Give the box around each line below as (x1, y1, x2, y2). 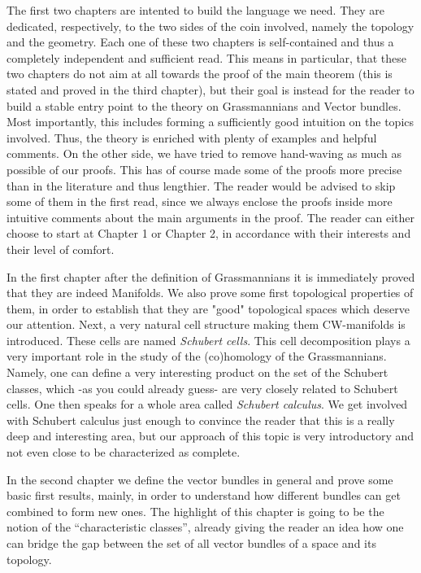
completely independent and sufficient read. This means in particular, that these (7, 49, 406, 66)
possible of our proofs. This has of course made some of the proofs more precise (7, 160, 402, 177)
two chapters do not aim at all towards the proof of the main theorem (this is (7, 65, 393, 82)
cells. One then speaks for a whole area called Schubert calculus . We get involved (7, 396, 408, 413)
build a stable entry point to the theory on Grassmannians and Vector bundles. (7, 97, 401, 114)
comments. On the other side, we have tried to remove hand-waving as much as (7, 145, 402, 162)
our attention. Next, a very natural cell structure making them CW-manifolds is (7, 316, 406, 333)
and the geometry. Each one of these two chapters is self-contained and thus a (7, 33, 394, 50)
